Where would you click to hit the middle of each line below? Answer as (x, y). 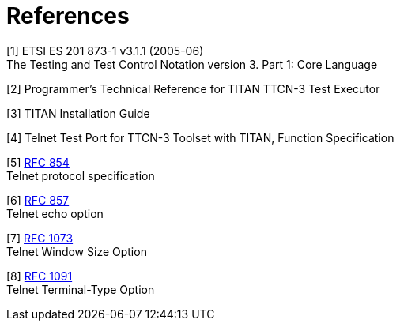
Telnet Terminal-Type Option (81, 289)
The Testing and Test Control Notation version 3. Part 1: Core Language (192, 64)
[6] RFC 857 (38, 200)
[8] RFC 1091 (40, 276)
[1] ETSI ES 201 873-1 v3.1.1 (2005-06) (105, 51)
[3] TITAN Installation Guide (78, 113)
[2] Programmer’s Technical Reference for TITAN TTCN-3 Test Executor (193, 88)
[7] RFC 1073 (40, 238)
